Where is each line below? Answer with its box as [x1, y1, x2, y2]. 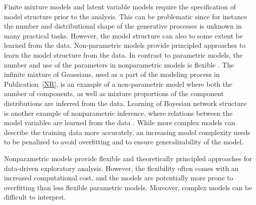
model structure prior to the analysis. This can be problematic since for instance [4, 11, 248, 21]
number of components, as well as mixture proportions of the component [4, 88, 224, 99]
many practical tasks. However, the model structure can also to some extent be [4, 30, 243, 40]
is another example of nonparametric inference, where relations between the [4, 107, 233, 118]
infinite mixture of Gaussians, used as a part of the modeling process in [4, 69, 220, 79]
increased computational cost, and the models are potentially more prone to [4, 172, 233, 183]
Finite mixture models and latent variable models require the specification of [4, 1, 236, 11]
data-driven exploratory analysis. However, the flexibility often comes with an [4, 163, 239, 173]
